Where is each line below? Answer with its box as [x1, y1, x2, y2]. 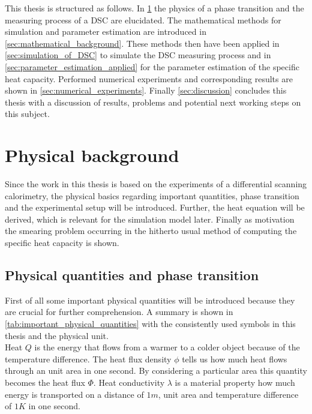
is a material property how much [175, 376, 295, 388]
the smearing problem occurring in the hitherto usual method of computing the [5, 224, 297, 237]
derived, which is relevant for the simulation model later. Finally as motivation [5, 212, 295, 225]
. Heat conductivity [93, 376, 165, 388]
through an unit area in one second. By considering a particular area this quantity [5, 364, 307, 377]
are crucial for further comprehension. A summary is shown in [5, 305, 233, 318]
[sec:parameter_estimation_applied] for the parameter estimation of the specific [5, 60, 299, 73]
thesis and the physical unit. [5, 329, 109, 341]
